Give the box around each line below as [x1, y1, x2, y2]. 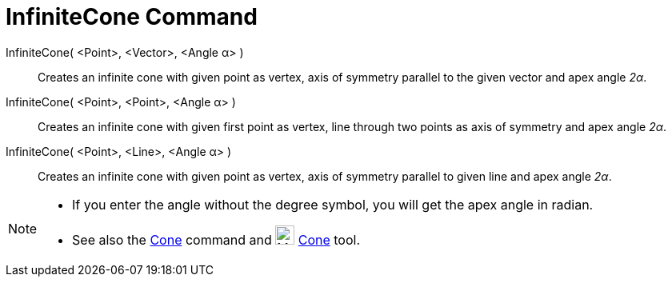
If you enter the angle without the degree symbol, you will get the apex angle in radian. [72, 196, 594, 213]
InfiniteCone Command [6, 3, 258, 30]
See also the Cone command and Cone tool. [72, 231, 361, 248]
